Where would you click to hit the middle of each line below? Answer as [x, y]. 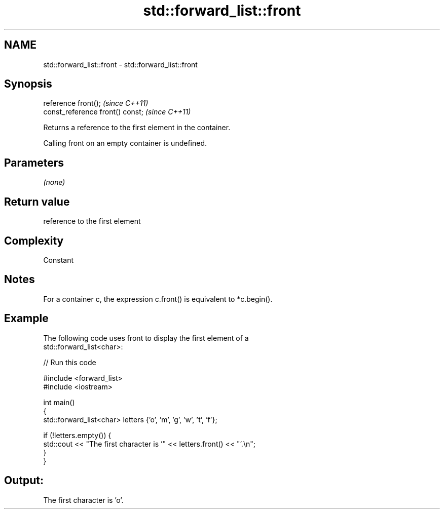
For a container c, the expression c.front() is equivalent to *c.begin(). [158, 299]
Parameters [34, 163]
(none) [54, 182]
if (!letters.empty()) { [77, 435]
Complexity [34, 241]
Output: [24, 481]
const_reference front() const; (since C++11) [117, 112]
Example [26, 319]
